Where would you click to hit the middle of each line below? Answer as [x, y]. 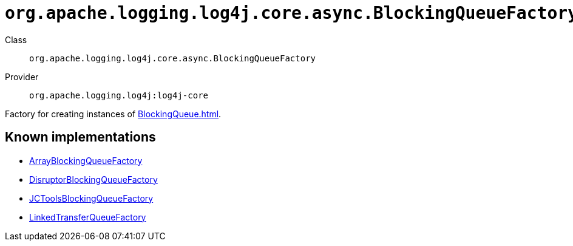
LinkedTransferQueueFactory [88, 217]
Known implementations [80, 137]
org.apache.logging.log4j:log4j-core [119, 95]
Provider [22, 77]
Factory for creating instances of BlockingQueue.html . [113, 114]
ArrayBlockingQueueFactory [86, 160]
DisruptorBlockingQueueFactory [93, 179]
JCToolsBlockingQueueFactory [91, 198]
